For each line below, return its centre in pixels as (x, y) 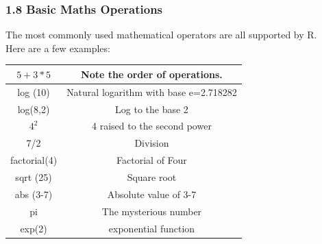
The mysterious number (152, 211)
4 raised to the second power (152, 126)
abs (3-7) (34, 194)
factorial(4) (34, 160)
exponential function (152, 228)
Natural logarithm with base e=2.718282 (152, 91)
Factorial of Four (152, 160)
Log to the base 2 (152, 109)
